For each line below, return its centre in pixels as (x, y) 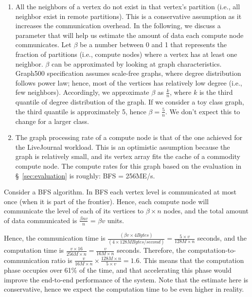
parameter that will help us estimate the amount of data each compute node (129, 35)
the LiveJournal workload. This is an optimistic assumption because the (123, 147)
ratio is (62, 260)
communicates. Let (43, 44)
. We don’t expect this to (203, 111)
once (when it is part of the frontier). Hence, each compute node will (106, 201)
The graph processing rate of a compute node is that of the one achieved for (129, 137)
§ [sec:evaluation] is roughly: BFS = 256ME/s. (85, 175)
